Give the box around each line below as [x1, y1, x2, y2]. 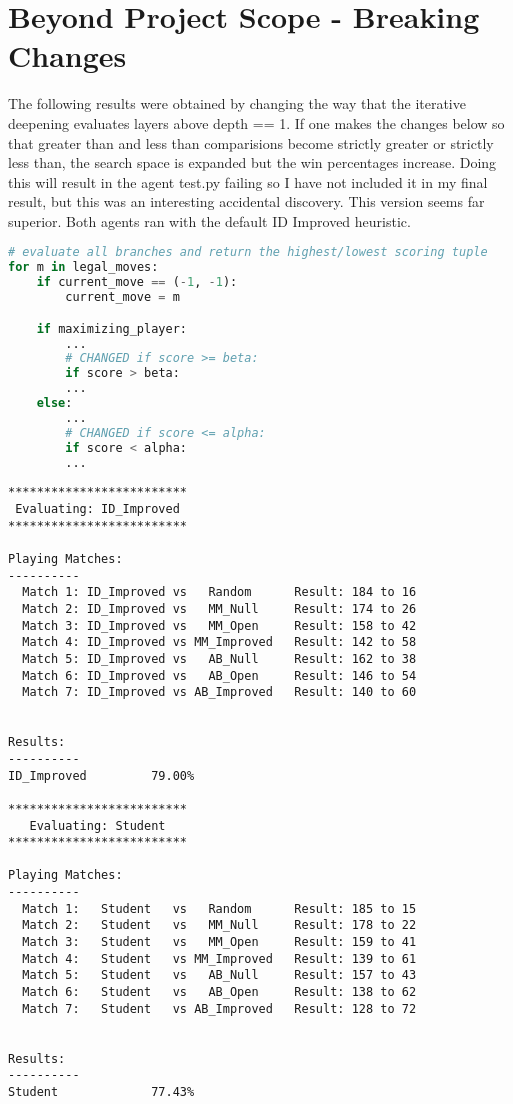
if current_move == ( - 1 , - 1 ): [36, 275, 238, 290]
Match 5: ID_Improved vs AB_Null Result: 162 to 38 [22, 651, 417, 666]
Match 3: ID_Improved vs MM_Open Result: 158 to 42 [22, 618, 417, 633]
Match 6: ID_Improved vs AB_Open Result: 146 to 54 [22, 668, 417, 683]
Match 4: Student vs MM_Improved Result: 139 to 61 [22, 951, 417, 966]
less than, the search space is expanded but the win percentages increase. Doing [8, 152, 497, 173]
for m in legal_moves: [8, 260, 159, 275]
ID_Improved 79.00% [8, 768, 195, 783]
